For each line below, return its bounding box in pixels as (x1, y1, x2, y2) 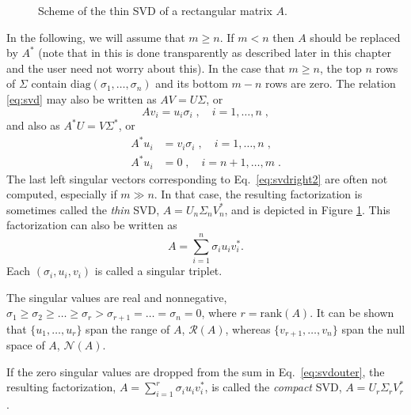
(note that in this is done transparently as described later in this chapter (38, 44, 391, 61)
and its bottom (155, 75, 228, 92)
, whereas (225, 320, 271, 337)
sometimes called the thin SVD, (6, 201, 160, 217)
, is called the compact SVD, (204, 379, 342, 395)
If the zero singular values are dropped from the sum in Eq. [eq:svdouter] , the (6, 363, 385, 379)
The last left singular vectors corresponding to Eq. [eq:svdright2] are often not (6, 170, 388, 187)
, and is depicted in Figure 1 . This (224, 201, 390, 217)
